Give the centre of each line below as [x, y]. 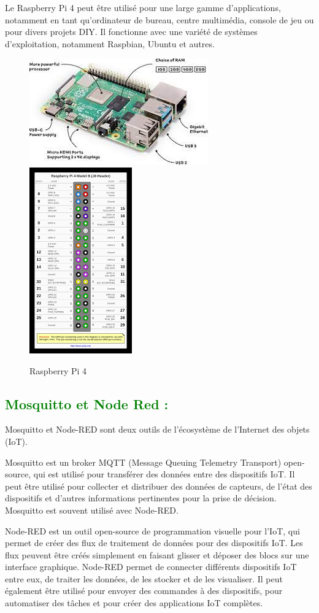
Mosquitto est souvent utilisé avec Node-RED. [92, 510]
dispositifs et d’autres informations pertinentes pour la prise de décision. [141, 498]
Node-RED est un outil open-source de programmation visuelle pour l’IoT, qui [152, 530]
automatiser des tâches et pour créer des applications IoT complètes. [134, 603]
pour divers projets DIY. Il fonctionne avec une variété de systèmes [131, 32]
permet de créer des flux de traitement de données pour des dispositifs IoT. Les [154, 543]
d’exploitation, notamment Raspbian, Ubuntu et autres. [110, 43]
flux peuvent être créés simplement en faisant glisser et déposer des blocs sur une [157, 554]
